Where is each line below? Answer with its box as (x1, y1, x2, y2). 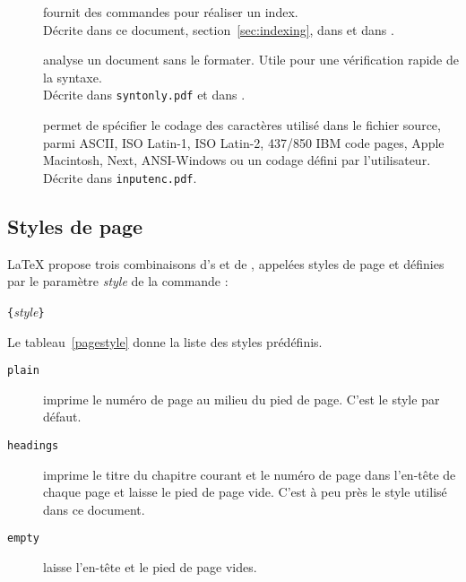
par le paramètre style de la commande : (7, 272, 229, 291)
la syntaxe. (43, 67, 102, 86)
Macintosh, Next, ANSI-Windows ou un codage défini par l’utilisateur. (43, 151, 431, 169)
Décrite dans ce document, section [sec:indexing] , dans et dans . (43, 20, 394, 39)
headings (7, 439, 59, 452)
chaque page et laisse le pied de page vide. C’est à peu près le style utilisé (43, 482, 447, 501)
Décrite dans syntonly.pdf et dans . (43, 85, 246, 104)
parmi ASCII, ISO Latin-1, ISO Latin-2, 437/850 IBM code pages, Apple (43, 133, 444, 152)
